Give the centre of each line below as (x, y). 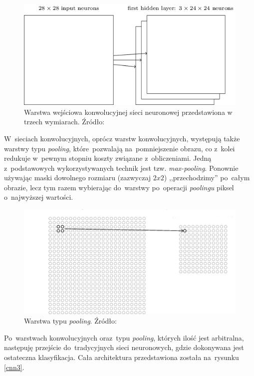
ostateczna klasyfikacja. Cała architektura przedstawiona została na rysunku (122, 357)
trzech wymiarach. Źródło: (64, 122)
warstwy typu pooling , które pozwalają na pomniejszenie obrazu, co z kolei (120, 148)
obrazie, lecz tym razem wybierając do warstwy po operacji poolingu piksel (119, 187)
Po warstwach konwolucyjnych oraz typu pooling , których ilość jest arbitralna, (124, 337)
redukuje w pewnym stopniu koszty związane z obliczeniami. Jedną (108, 158)
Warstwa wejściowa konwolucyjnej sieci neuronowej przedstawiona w (128, 112)
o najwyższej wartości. (39, 197)
